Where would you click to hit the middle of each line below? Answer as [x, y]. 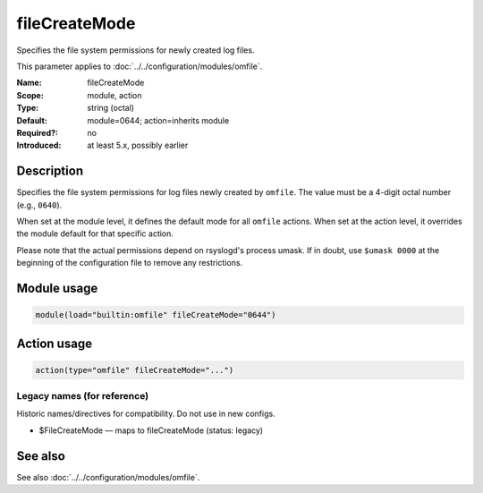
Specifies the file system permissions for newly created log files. [136, 50]
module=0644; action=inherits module [158, 120]
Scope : [30, 95]
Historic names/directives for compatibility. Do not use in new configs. [146, 414]
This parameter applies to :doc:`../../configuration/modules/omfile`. [140, 66]
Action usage [55, 343]
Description [50, 171]
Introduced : [39, 145]
